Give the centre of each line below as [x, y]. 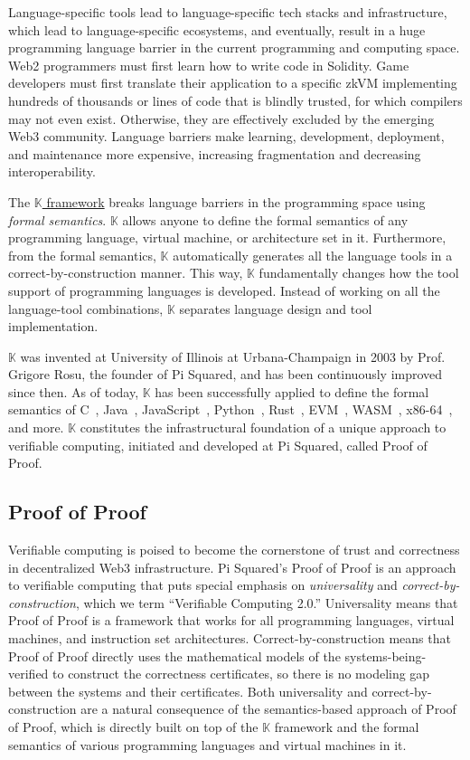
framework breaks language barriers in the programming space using [236, 201]
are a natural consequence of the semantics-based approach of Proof [268, 709]
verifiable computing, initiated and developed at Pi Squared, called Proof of [218, 445]
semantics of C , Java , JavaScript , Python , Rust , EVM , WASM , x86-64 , [230, 409]
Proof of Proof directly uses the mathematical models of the [174, 655]
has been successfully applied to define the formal [292, 391]
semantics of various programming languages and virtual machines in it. [207, 744]
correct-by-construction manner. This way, [126, 273]
